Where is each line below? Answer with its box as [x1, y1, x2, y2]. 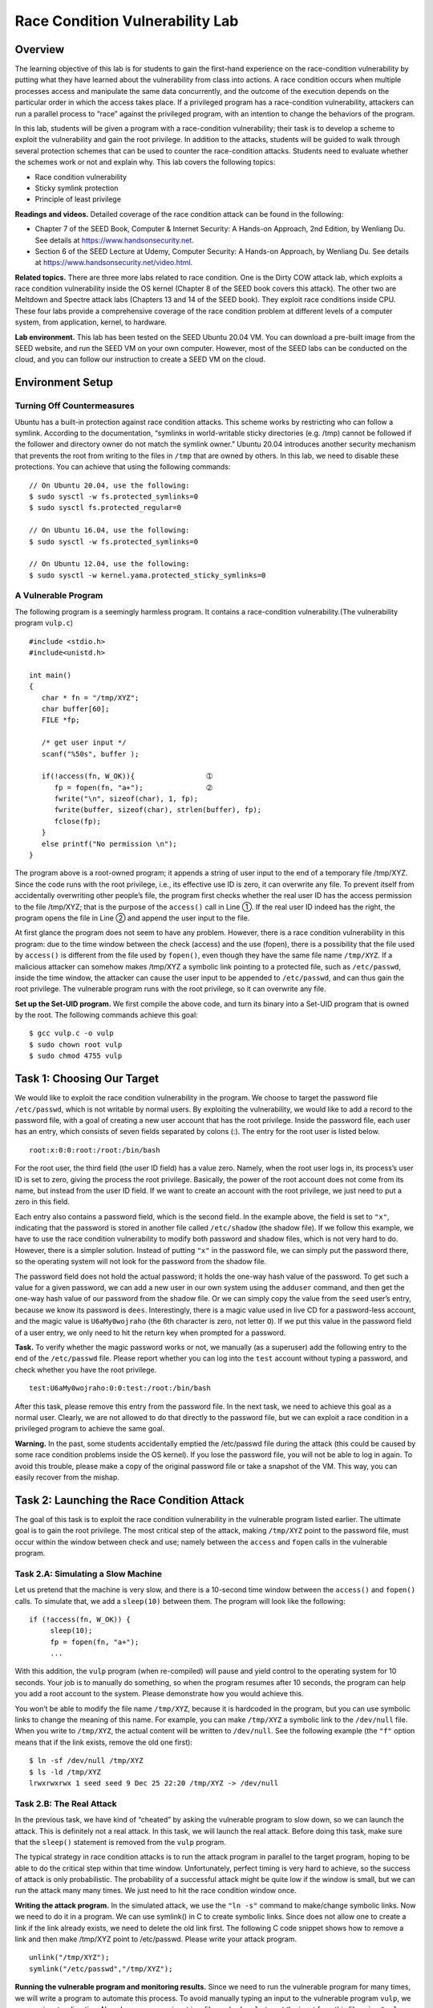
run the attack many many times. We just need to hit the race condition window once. [14, 1886, 297, 1896]
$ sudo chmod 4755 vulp [29, 1051, 123, 1060]
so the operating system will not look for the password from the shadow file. [14, 1257, 267, 1267]
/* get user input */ [41, 738, 127, 747]
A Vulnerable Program [14, 590, 103, 602]
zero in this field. [14, 1197, 70, 1206]
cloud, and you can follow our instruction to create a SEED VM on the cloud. [14, 354, 266, 365]
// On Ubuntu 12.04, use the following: [29, 559, 190, 569]
